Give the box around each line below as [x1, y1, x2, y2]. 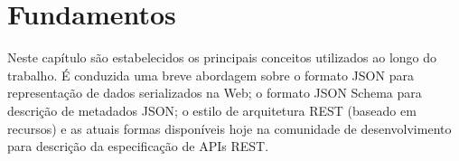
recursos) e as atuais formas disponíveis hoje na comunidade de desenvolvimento [7, 118, 452, 137]
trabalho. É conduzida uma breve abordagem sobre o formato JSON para [7, 65, 414, 84]
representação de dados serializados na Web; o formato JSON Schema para [7, 83, 422, 102]
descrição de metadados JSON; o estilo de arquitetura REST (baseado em [7, 100, 417, 119]
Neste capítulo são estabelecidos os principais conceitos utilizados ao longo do [7, 48, 437, 67]
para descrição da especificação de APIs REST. [7, 137, 269, 156]
